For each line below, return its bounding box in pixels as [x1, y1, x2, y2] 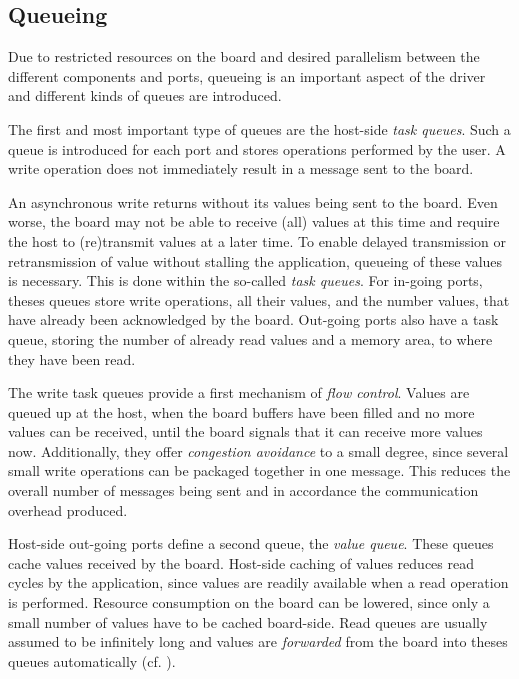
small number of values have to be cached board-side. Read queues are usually [8, 611, 488, 632]
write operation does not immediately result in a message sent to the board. [8, 158, 474, 179]
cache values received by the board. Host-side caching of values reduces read [8, 552, 474, 573]
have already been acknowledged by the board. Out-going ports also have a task [8, 309, 499, 330]
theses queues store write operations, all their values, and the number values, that [8, 289, 510, 310]
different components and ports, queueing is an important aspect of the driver [8, 65, 486, 86]
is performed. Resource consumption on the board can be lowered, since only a [8, 592, 490, 613]
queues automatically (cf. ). [8, 650, 176, 671]
